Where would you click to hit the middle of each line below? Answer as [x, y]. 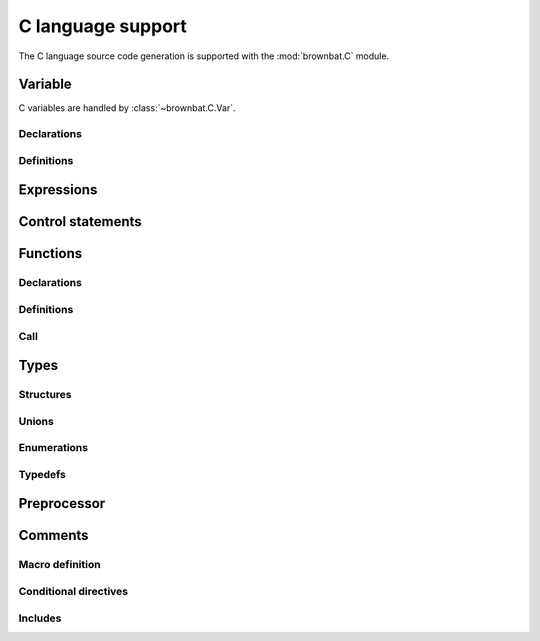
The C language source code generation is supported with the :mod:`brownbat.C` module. [204, 56]
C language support [102, 26]
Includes [40, 618]
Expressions [58, 190]
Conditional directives [73, 591]
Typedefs [42, 474]
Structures [45, 395]
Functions [50, 253]
